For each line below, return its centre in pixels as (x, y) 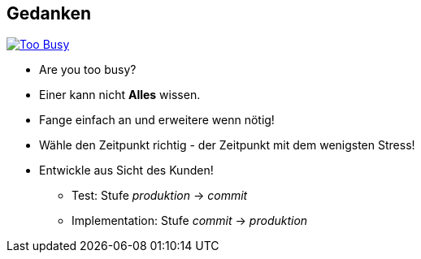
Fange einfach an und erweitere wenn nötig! (157, 120)
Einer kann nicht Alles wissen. (120, 95)
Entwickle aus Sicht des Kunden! (126, 171)
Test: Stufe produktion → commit (160, 196)
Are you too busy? (88, 70)
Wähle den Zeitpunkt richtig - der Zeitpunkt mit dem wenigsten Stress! (227, 145)
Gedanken (49, 13)
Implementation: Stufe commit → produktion (190, 221)
